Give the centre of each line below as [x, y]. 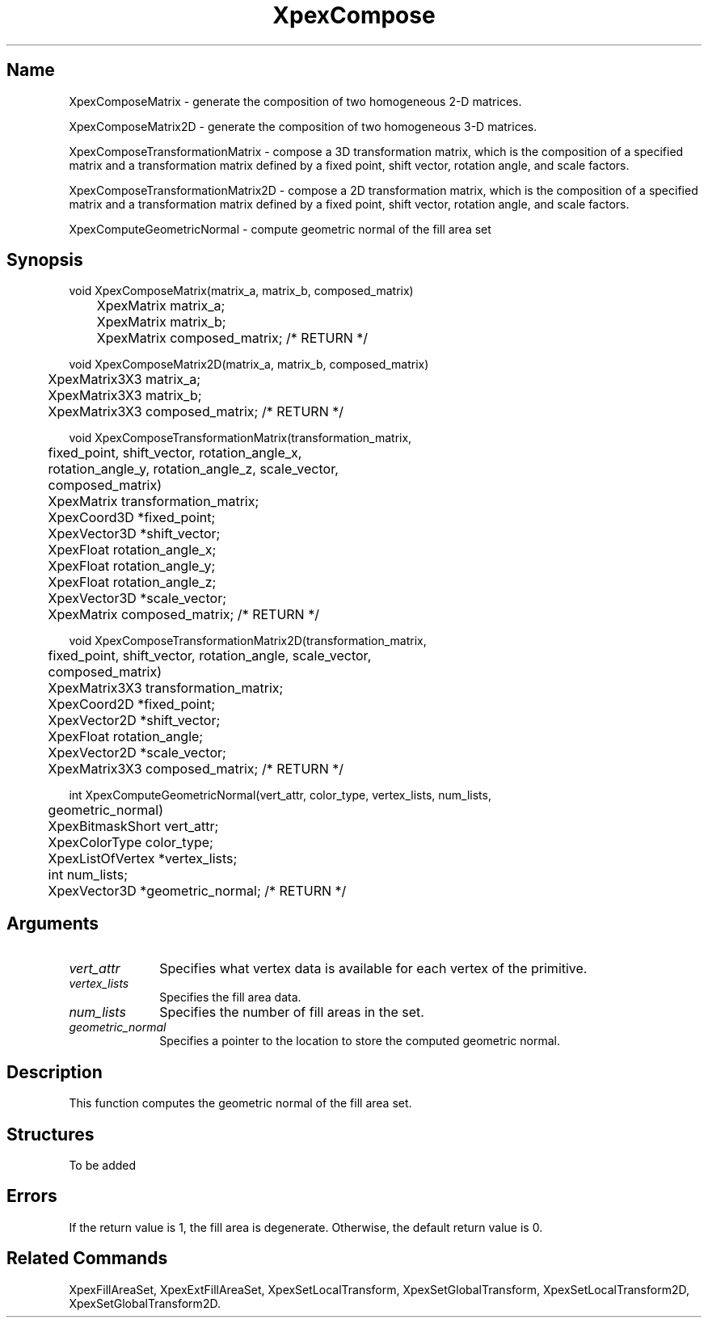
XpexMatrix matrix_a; [161, 306]
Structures [51, 1134]
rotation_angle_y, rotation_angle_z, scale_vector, [193, 469]
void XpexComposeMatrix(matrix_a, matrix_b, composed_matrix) [241, 291]
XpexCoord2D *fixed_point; [132, 704]
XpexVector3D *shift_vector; [134, 534]
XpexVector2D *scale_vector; [137, 753]
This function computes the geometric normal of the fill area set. [240, 1103]
